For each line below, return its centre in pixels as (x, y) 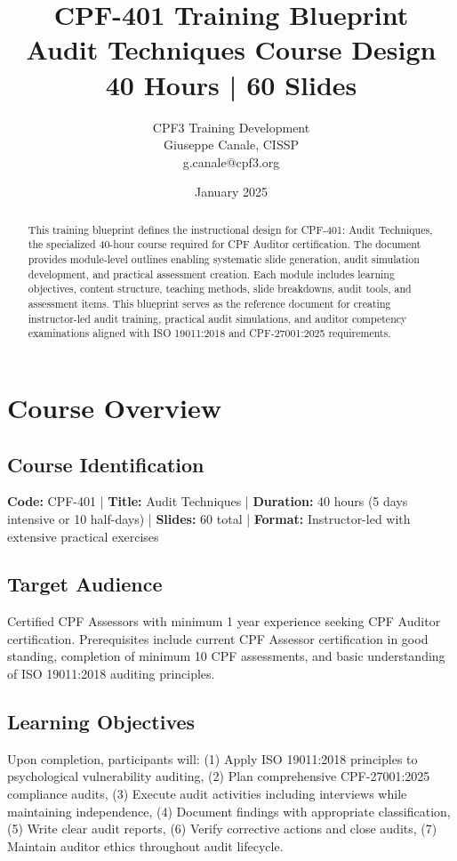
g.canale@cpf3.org (231, 161)
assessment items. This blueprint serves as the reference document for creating (209, 303)
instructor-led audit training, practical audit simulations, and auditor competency (217, 318)
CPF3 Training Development (231, 127)
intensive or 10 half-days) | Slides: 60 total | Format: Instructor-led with (209, 518)
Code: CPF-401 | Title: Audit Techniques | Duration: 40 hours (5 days (208, 501)
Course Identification (106, 464)
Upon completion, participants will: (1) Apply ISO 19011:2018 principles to (212, 758)
